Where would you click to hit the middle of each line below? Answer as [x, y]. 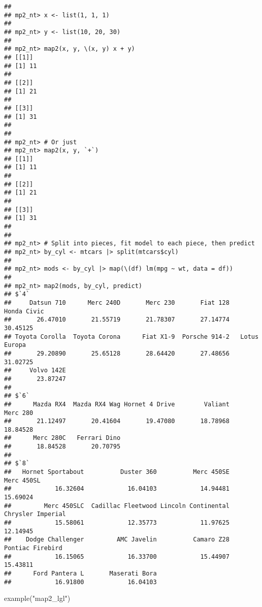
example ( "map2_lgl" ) [37, 598]
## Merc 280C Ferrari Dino [62, 438]
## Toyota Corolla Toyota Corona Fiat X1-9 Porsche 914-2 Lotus [132, 337]
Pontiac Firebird [33, 548]
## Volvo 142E [35, 371]
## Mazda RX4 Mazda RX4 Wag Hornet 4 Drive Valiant [117, 404]
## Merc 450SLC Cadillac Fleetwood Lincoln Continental [117, 506]
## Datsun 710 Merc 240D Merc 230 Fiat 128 [117, 302]
